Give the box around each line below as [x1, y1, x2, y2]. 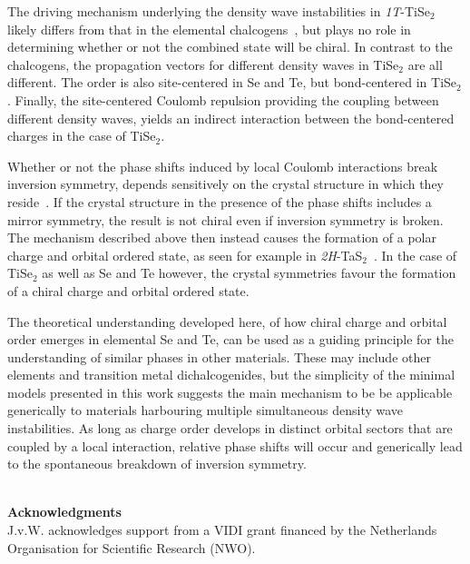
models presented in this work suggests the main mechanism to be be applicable [7, 382, 453, 401]
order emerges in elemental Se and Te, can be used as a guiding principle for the [7, 330, 454, 349]
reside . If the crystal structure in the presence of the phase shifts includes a [7, 192, 432, 211]
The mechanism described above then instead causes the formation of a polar [7, 228, 436, 247]
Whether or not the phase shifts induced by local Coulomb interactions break [7, 156, 438, 175]
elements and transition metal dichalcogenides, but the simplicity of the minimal [7, 365, 455, 384]
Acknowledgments [7, 502, 122, 521]
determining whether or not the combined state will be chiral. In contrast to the [7, 37, 453, 56]
